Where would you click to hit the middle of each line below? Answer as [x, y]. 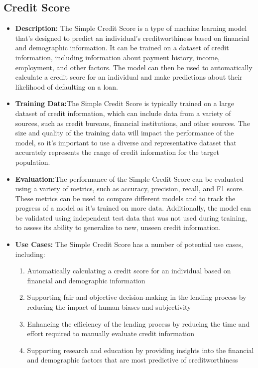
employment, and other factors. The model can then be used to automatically [134, 67]
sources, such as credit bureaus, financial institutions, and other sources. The [132, 123]
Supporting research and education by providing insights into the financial [140, 350]
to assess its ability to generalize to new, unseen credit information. [118, 227]
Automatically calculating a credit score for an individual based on [129, 271]
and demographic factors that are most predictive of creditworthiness [132, 360]
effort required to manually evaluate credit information [111, 333]
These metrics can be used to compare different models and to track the [125, 198]
